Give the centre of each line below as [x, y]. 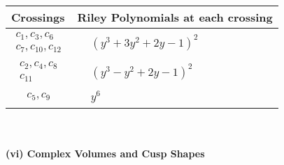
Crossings [38, 17]
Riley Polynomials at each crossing [175, 17]
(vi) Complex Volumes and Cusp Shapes [105, 154]
